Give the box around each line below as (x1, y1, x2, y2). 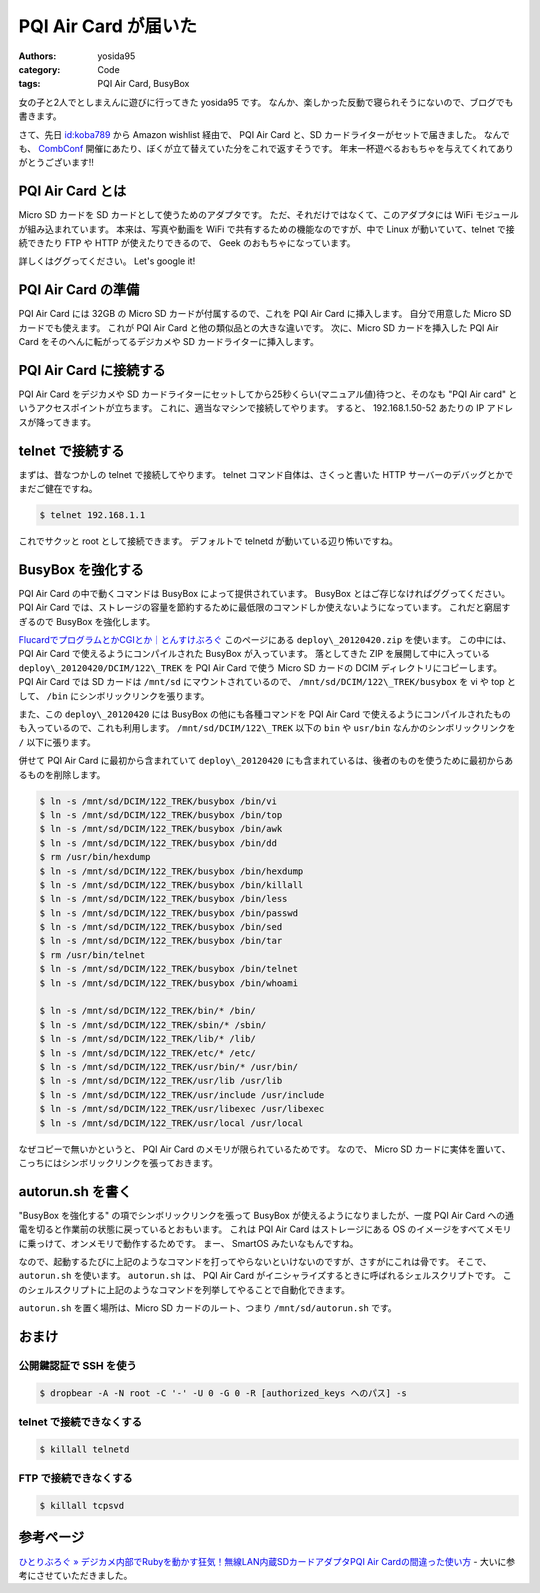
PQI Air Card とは (18, 183, 127, 200)
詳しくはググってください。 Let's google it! (18, 255, 196, 267)
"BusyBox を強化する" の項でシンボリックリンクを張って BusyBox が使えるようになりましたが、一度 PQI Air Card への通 (18, 1209, 514, 1221)
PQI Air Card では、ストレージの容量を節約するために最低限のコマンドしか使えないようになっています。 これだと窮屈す (18, 601, 511, 614)
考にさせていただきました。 (18, 1569, 133, 1581)
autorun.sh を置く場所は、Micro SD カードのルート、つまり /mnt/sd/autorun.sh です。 (18, 1302, 397, 1314)
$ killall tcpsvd (39, 1500, 125, 1512)
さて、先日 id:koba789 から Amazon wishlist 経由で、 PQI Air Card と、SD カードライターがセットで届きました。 (18, 128, 482, 140)
